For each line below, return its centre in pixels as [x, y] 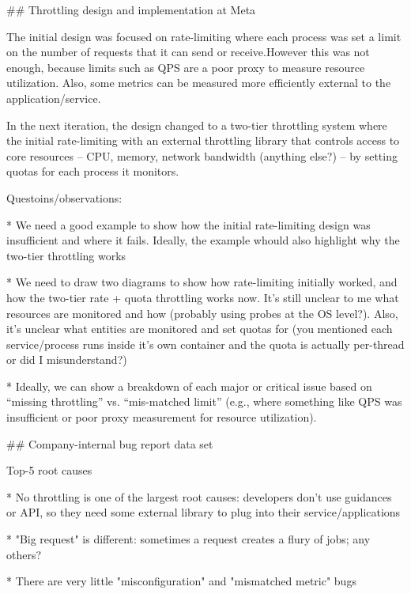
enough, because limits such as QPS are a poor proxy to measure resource [186, 67]
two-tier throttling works [66, 255]
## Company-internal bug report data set [110, 443]
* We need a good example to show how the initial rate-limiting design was [189, 224]
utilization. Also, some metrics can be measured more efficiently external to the [199, 83]
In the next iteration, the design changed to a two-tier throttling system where [197, 125]
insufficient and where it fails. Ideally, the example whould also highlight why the [203, 240]
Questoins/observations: [64, 197]
